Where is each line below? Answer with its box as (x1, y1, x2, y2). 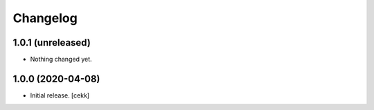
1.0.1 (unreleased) (12, 37, 91, 48)
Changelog (12, 10, 78, 26)
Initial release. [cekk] (30, 91, 90, 100)
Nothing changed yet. (30, 55, 93, 64)
